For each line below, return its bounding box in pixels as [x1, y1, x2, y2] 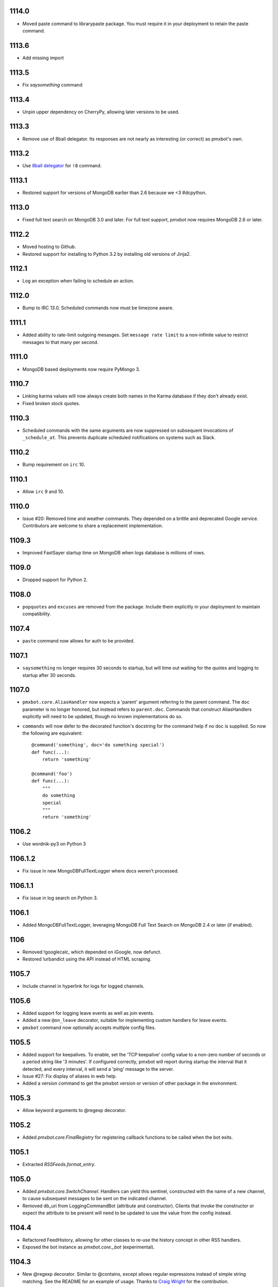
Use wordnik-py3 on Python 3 [22, 841, 86, 847]
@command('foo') [31, 771, 73, 777]
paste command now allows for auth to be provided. [22, 638, 135, 644]
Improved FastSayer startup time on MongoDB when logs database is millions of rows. [22, 550, 205, 556]
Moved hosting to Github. [22, 244, 77, 250]
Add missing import [22, 55, 64, 61]
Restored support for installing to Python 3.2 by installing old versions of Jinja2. [22, 251, 191, 257]
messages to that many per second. [22, 339, 99, 345]
